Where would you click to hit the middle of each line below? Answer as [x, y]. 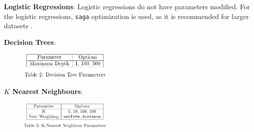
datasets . [18, 26]
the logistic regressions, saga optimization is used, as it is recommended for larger [127, 16]
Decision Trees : [30, 42]
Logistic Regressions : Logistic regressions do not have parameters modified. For [127, 6]
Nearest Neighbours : [48, 91]
